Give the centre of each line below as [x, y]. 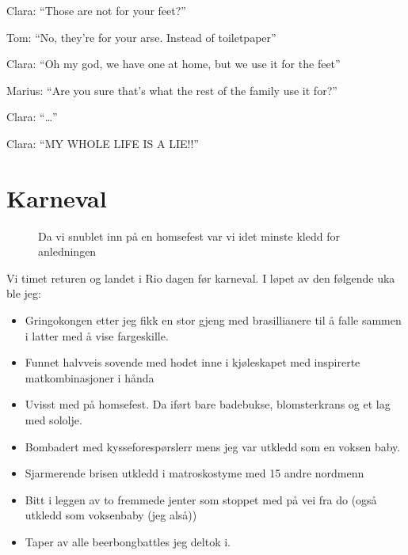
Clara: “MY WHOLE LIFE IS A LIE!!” [103, 143]
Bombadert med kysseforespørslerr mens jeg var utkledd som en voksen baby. [213, 446]
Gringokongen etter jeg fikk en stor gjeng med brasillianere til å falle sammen [213, 320]
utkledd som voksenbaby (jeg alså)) [111, 515]
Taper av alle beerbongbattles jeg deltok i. [128, 542]
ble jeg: [24, 293]
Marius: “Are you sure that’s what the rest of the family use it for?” [172, 90]
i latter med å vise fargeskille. [97, 335]
